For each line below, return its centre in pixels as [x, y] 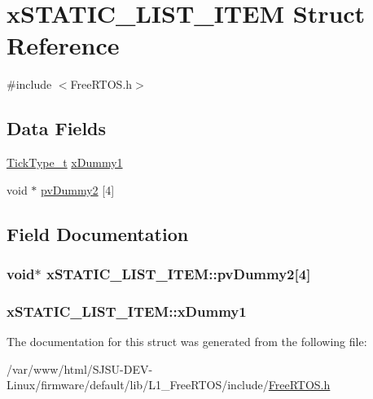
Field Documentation [98, 233]
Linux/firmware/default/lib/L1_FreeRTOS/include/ [138, 385]
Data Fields [57, 128]
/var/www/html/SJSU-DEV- [80, 368]
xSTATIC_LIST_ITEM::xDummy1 [127, 311]
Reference [63, 45]
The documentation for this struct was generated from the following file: [187, 342]
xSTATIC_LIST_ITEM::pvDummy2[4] [178, 274]
